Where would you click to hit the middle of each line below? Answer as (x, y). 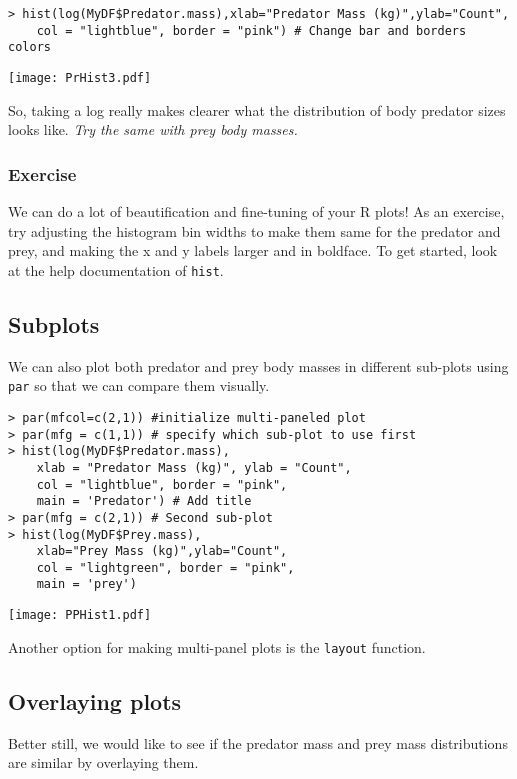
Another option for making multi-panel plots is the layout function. (217, 646)
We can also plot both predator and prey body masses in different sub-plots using (258, 365)
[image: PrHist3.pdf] (80, 77)
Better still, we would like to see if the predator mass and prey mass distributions (258, 742)
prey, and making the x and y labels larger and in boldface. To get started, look (253, 250)
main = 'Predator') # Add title (144, 501)
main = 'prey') (86, 584)
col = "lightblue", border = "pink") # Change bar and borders (251, 30)
